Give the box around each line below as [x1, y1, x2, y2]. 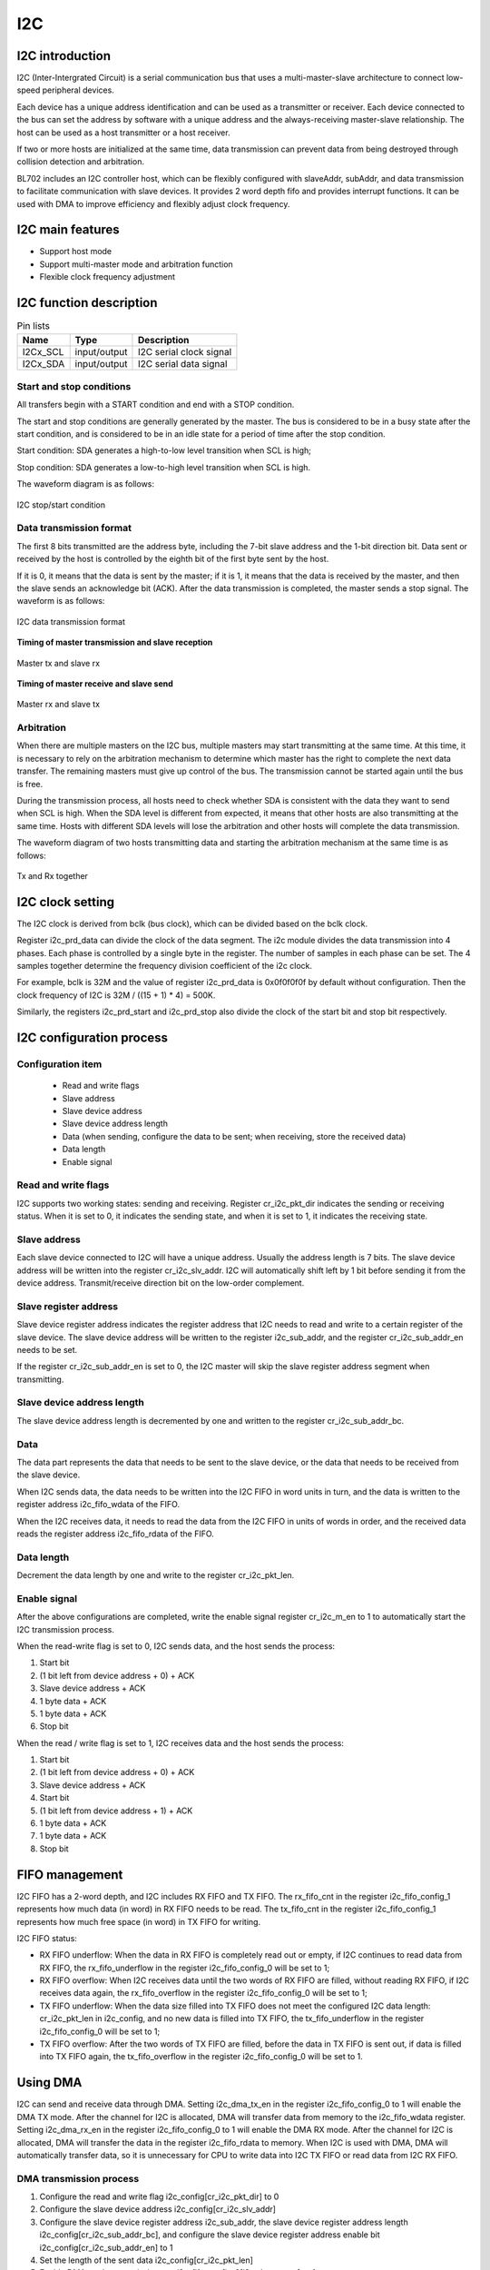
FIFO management [16, 1867, 123, 1882]
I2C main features [16, 222, 120, 238]
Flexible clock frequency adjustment [39, 271, 176, 282]
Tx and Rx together [16, 870, 88, 881]
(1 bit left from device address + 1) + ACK [39, 1805, 193, 1816]
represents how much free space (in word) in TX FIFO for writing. [16, 1916, 261, 1927]
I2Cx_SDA [22, 357, 65, 370]
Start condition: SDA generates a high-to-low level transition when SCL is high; [16, 445, 312, 456]
